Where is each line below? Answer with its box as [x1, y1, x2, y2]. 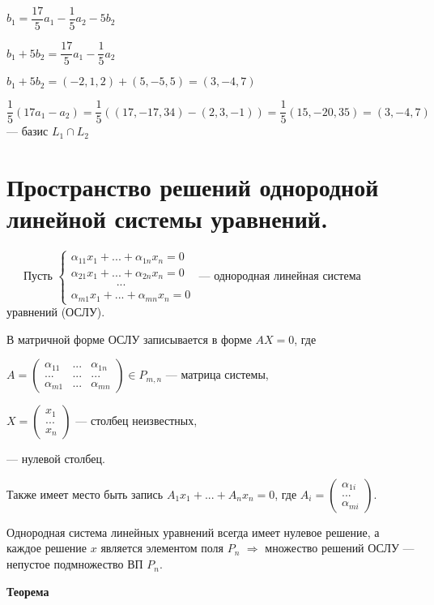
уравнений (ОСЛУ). [6, 303, 105, 320]
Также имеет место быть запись [6, 485, 164, 502]
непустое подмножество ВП [6, 556, 143, 573]
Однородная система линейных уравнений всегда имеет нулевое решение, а [6, 523, 380, 540]
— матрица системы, [165, 366, 269, 383]
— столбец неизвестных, [75, 412, 198, 429]
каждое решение [6, 539, 87, 556]
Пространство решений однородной [6, 169, 379, 203]
